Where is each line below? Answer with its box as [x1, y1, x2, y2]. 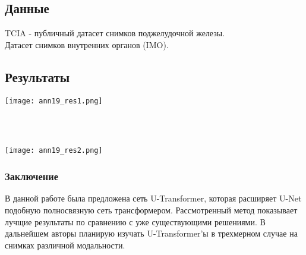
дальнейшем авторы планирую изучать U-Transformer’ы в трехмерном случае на [5, 227, 298, 240]
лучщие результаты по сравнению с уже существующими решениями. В [5, 215, 266, 228]
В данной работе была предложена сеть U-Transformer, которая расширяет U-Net [5, 192, 302, 204]
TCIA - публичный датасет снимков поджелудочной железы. [5, 27, 225, 39]
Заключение [5, 169, 58, 184]
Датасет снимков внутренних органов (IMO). [5, 38, 169, 51]
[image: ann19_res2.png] [5, 146, 103, 155]
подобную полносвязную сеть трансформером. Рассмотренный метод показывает [5, 203, 298, 216]
